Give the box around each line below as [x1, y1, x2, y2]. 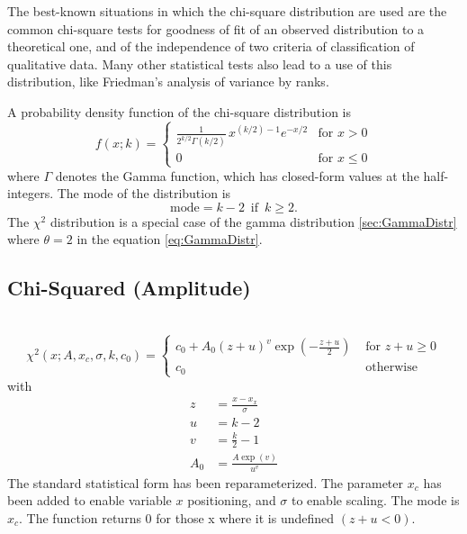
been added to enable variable [7, 491, 172, 510]
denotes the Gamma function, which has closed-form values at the [55, 166, 419, 185]
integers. [7, 184, 54, 203]
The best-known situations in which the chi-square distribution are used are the [7, 2, 447, 20]
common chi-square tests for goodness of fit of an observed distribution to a [7, 19, 425, 38]
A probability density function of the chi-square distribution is [7, 102, 351, 121]
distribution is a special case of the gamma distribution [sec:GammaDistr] [49, 212, 457, 231]
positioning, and [187, 491, 276, 510]
